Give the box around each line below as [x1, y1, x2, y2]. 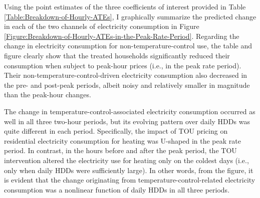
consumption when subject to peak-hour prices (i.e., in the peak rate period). [4, 60, 241, 70]
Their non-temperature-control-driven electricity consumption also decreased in [4, 70, 247, 80]
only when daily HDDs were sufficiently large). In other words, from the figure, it [4, 165, 253, 175]
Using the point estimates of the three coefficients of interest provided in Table [4, 1, 246, 11]
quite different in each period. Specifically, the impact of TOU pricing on [4, 126, 228, 136]
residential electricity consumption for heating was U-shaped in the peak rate [4, 135, 241, 146]
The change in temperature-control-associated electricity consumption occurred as [4, 106, 255, 116]
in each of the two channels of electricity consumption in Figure [4, 21, 199, 31]
